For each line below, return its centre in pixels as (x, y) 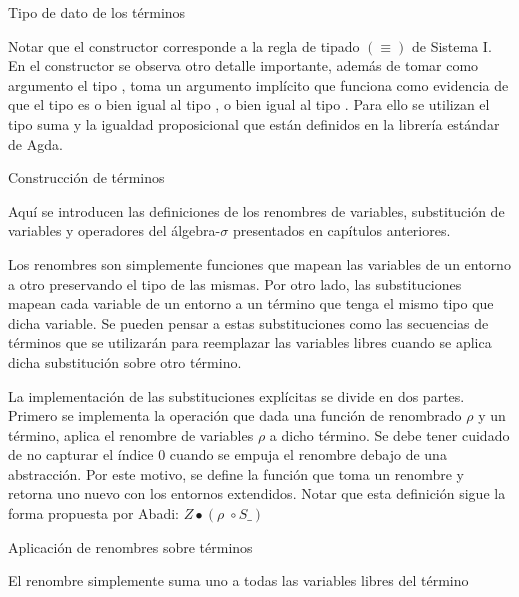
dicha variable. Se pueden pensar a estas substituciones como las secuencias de (248, 322)
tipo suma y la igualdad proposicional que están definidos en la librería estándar (254, 123)
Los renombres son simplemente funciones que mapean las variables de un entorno (259, 263)
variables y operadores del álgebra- (114, 230)
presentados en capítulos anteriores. (341, 230)
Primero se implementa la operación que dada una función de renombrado (235, 415)
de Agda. (35, 143)
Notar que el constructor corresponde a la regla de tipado (184, 45)
